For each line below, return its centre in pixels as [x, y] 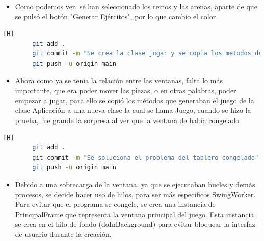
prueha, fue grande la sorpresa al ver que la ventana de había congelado [127, 120]
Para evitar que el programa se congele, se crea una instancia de [115, 204]
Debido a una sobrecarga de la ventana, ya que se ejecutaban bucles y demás [135, 184]
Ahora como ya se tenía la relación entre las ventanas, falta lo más [119, 80]
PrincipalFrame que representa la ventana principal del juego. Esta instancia [135, 214]
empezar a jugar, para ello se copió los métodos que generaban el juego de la [135, 100]
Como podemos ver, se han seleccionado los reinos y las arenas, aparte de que [136, 6]
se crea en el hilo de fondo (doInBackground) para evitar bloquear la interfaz [135, 224]
